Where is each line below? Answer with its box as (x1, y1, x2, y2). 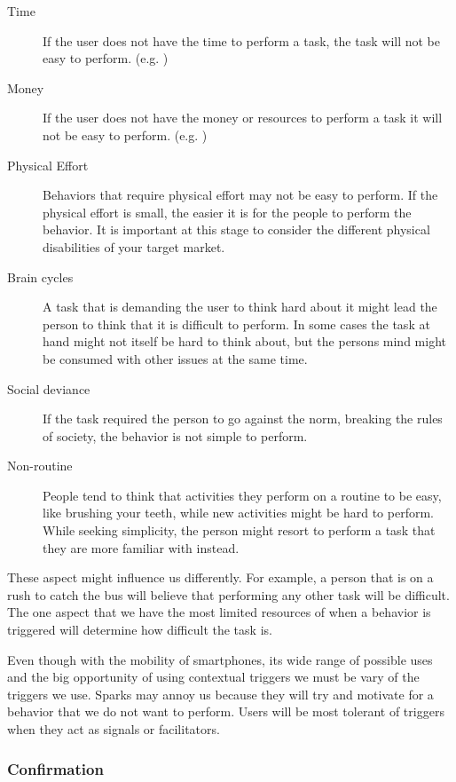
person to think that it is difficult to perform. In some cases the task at (43, 314, 430, 333)
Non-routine (7, 456, 73, 475)
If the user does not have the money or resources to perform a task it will (43, 108, 443, 127)
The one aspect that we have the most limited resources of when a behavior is (7, 603, 431, 621)
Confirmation (7, 757, 104, 779)
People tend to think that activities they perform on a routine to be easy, (43, 486, 442, 504)
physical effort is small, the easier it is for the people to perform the (43, 202, 412, 221)
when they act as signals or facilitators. (7, 720, 220, 738)
